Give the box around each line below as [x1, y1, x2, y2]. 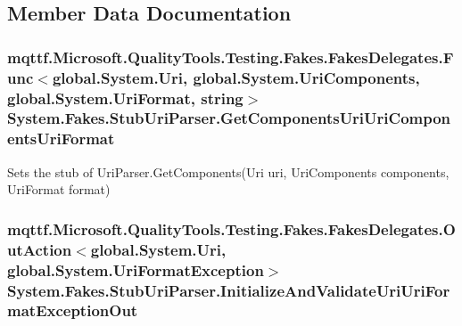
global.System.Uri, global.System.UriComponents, [52, 66, 420, 88]
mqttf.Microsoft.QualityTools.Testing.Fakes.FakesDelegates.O [7, 217, 456, 240]
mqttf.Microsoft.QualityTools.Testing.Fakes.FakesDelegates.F [7, 45, 454, 68]
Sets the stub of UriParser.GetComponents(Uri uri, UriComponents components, [7, 162, 450, 181]
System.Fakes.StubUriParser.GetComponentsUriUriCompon [7, 107, 451, 129]
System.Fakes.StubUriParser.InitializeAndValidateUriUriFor [7, 279, 450, 301]
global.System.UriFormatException [7, 258, 264, 281]
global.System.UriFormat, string [7, 86, 243, 109]
